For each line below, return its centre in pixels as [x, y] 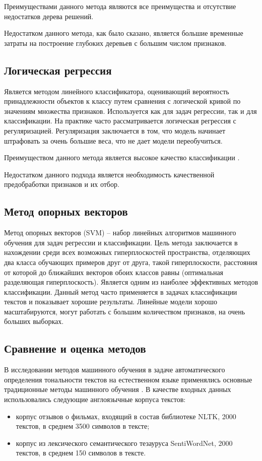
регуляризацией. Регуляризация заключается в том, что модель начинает [115, 130]
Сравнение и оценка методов [75, 348]
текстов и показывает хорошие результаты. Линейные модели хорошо [111, 302]
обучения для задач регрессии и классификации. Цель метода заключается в [121, 242]
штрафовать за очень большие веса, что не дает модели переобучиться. [113, 140]
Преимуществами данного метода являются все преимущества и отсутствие [120, 6]
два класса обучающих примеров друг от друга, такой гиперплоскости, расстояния [131, 262]
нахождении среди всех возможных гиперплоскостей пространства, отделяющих [127, 252]
